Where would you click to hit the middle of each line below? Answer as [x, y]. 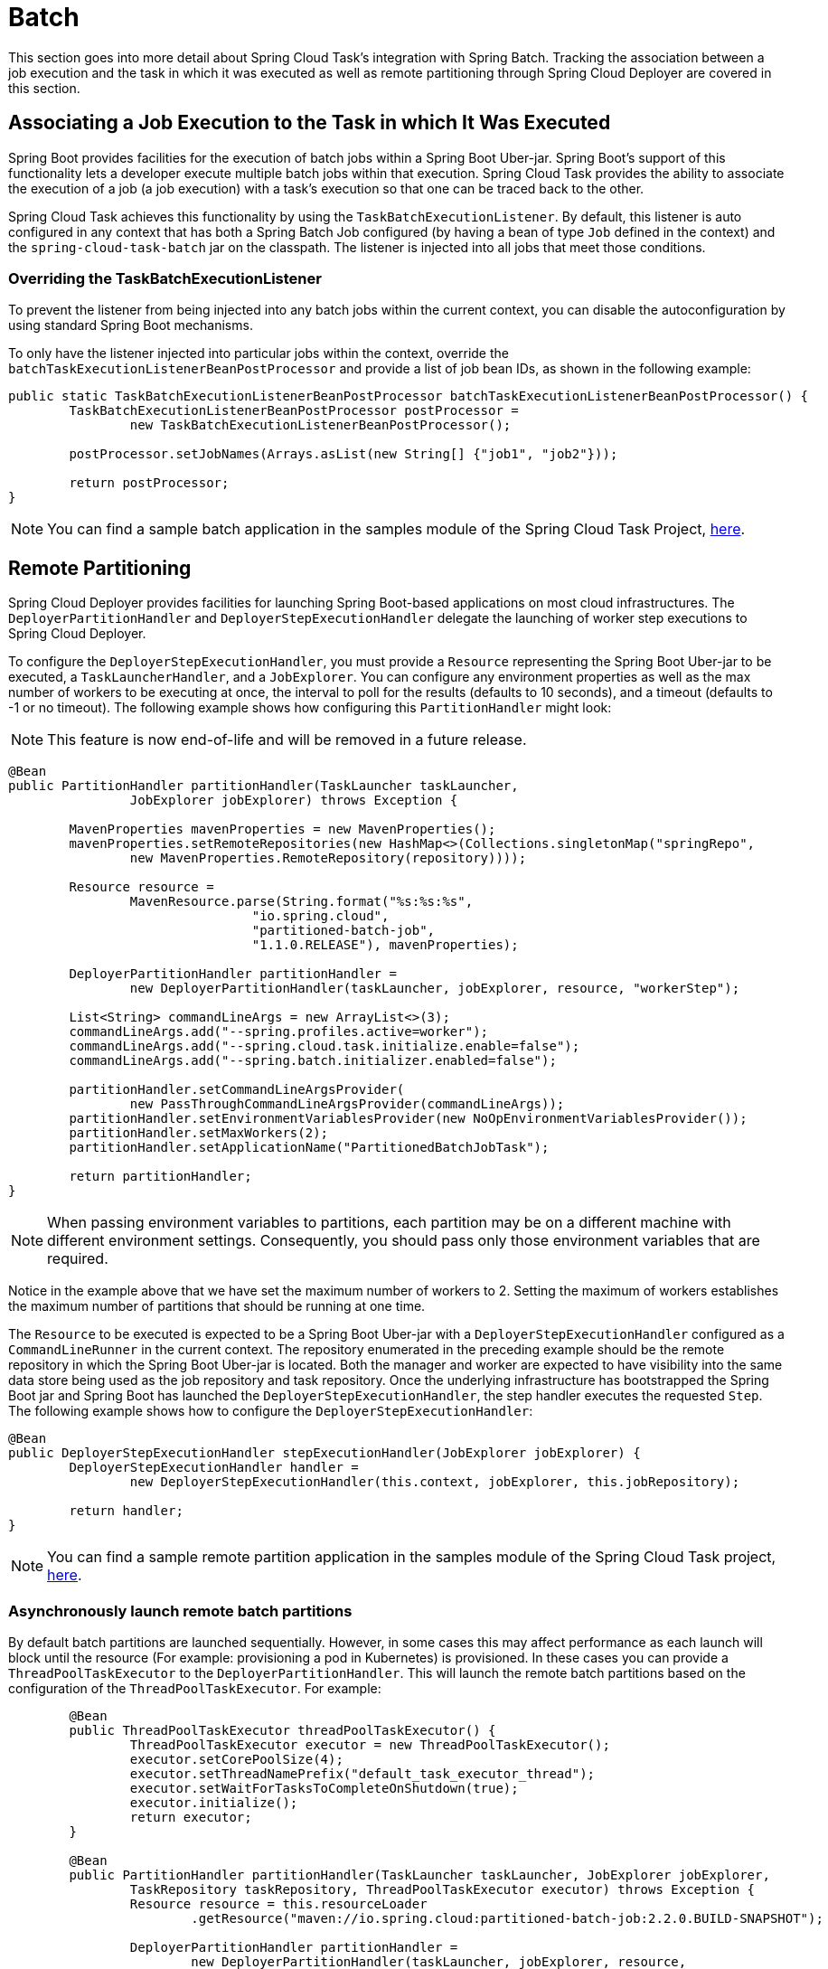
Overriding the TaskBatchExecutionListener [165, 278]
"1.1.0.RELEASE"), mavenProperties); [385, 945]
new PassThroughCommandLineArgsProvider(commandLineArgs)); [347, 1104]
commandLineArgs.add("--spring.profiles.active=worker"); [279, 1032]
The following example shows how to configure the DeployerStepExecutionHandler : [271, 1411]
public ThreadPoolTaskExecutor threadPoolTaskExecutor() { [282, 1730]
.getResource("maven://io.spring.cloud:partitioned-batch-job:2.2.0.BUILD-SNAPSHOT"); [507, 1918]
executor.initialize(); [214, 1802]
